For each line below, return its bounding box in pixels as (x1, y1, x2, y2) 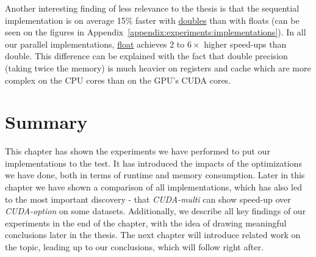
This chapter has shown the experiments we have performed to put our (5, 145, 270, 157)
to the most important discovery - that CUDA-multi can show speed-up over (5, 192, 291, 205)
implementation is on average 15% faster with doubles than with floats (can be (5, 13, 300, 26)
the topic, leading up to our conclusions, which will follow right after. (5, 241, 264, 253)
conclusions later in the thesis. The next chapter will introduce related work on (5, 228, 301, 241)
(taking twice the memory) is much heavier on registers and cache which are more (5, 61, 311, 74)
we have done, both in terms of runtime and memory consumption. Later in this (5, 168, 305, 181)
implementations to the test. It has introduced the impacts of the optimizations (5, 156, 302, 169)
